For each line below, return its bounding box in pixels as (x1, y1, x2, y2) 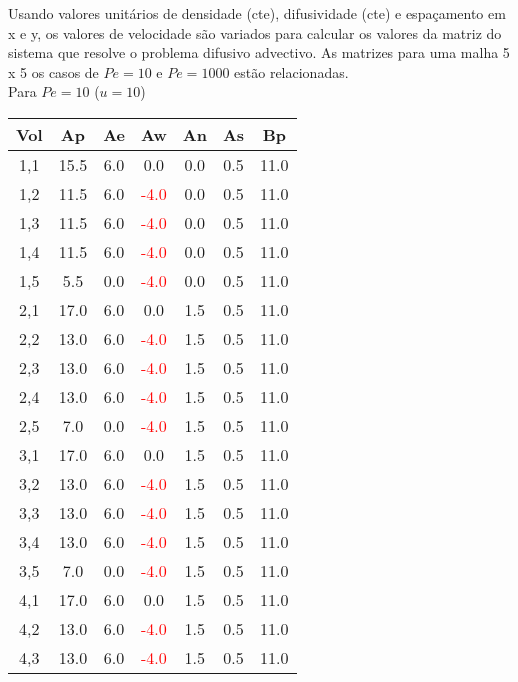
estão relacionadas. (234, 61, 349, 82)
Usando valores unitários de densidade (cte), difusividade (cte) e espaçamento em (8, 3, 506, 23)
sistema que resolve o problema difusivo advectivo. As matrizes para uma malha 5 (8, 42, 510, 63)
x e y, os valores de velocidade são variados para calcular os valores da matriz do (8, 22, 502, 43)
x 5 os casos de (8, 61, 99, 82)
